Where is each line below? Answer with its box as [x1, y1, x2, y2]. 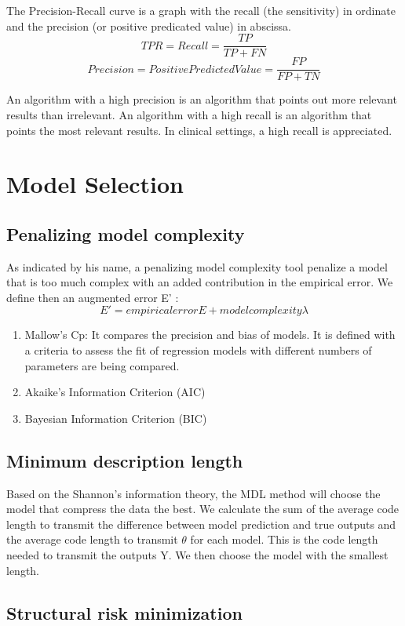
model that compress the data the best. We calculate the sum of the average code [6, 500, 400, 517]
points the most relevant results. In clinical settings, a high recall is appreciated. [6, 122, 392, 138]
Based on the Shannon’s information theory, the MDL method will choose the [6, 485, 381, 501]
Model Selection [6, 168, 184, 200]
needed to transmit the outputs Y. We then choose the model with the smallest [6, 547, 389, 562]
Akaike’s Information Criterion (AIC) [24, 384, 206, 400]
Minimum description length [6, 448, 243, 472]
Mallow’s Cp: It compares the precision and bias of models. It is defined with [24, 326, 396, 343]
